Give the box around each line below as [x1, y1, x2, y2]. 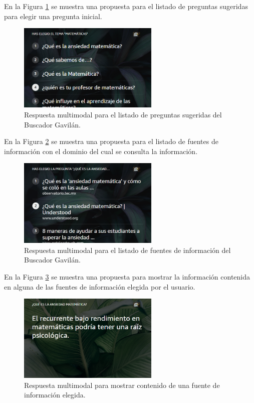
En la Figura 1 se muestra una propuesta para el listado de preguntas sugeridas [4, 1, 248, 11]
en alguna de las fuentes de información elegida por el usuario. [4, 281, 195, 292]
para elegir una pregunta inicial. [4, 11, 102, 21]
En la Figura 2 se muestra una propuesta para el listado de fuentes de [4, 136, 218, 147]
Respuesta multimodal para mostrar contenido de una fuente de [24, 379, 220, 390]
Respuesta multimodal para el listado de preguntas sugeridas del [24, 109, 222, 119]
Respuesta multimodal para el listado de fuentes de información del [24, 244, 231, 255]
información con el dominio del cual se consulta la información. [4, 146, 198, 156]
